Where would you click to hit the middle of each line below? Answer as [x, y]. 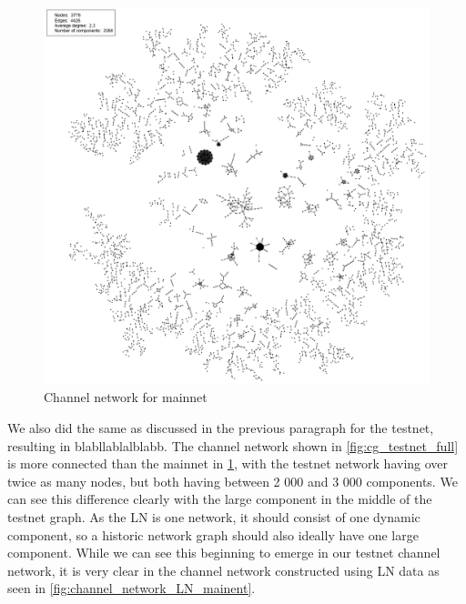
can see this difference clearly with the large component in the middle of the [220, 499]
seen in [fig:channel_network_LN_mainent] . [132, 588]
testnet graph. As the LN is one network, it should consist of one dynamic [214, 517]
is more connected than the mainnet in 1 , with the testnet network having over [228, 463]
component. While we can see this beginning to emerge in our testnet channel [224, 553]
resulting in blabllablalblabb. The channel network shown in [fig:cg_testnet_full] [233, 445]
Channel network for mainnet [126, 397]
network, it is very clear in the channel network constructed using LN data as [223, 570]
